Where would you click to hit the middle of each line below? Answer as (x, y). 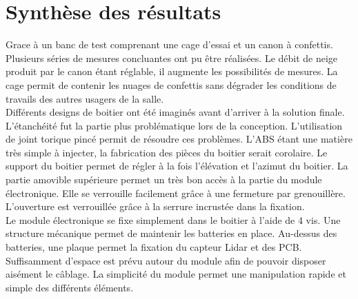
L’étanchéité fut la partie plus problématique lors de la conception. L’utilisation (174, 125)
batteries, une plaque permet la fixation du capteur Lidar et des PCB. (154, 247)
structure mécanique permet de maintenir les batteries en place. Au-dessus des (171, 233)
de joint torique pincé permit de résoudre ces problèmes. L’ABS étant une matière (179, 139)
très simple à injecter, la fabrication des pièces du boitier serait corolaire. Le (167, 152)
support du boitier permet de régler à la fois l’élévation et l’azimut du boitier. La (177, 166)
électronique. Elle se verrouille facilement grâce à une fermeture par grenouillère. (176, 193)
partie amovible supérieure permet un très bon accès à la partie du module (164, 179)
